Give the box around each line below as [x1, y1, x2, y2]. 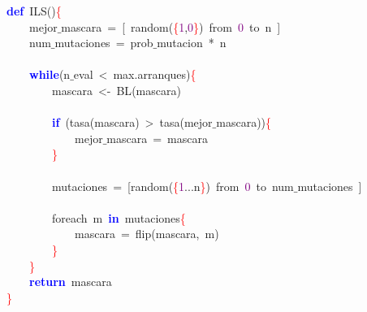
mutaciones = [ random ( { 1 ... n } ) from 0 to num [51, 177, 294, 194]
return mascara [29, 273, 112, 290]
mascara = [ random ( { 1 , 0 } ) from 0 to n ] [61, 18, 281, 35]
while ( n [29, 66, 71, 83]
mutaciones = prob [54, 34, 153, 51]
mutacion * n [157, 34, 227, 51]
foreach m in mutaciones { [51, 209, 186, 226]
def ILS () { [6, 2, 62, 19]
